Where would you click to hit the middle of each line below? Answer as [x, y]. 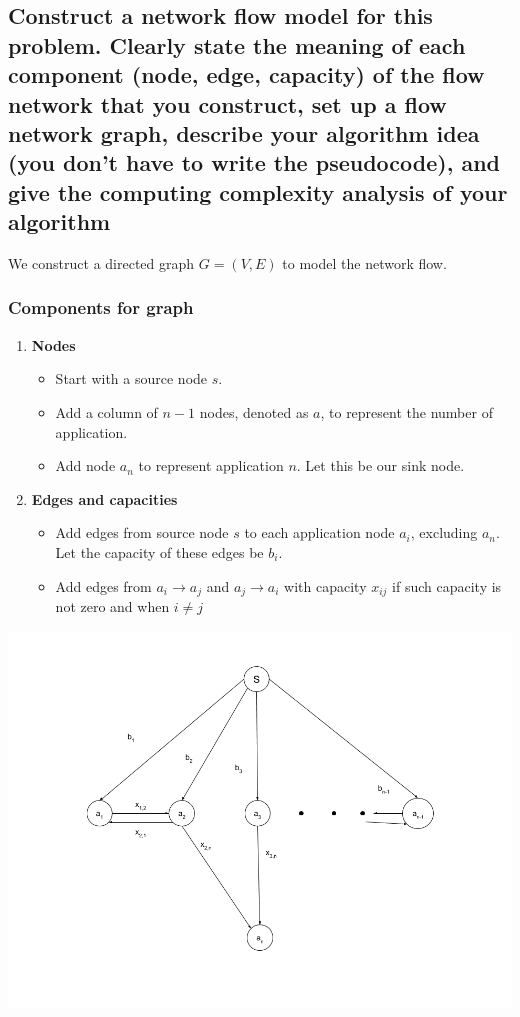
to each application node [319, 532]
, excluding [444, 532]
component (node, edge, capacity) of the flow [246, 74]
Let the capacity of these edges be [159, 551]
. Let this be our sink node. [380, 465]
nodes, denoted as [254, 411]
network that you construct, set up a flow [227, 103]
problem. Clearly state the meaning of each [237, 44]
